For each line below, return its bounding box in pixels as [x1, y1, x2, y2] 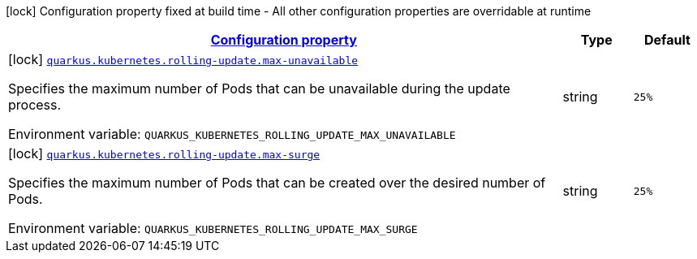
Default [643, 32, 691, 48]
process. [8, 97, 62, 113]
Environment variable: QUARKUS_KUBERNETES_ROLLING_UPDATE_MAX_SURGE [8, 220, 418, 236]
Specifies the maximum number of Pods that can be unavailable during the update [8, 80, 510, 97]
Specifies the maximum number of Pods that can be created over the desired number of [8, 175, 546, 191]
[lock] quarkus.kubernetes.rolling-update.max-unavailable [8, 51, 359, 67]
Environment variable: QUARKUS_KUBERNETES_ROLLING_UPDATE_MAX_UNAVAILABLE [8, 126, 456, 142]
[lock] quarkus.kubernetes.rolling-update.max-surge [8, 145, 321, 162]
